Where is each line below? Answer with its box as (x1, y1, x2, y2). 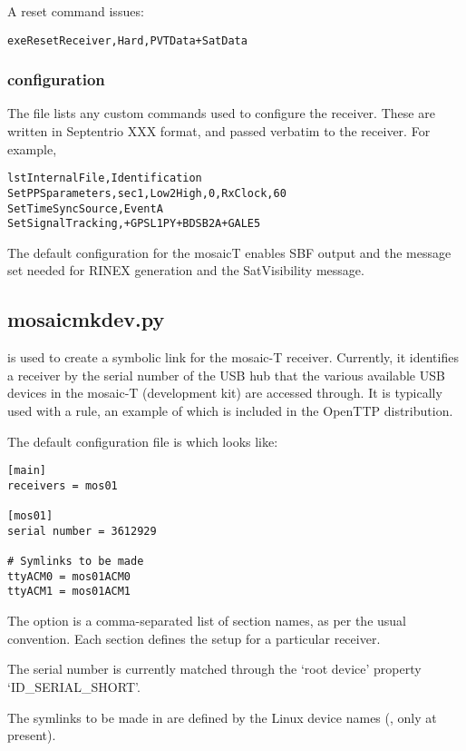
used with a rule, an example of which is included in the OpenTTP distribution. (7, 401, 453, 420)
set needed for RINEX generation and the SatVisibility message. (7, 261, 364, 280)
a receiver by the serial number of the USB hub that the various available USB (7, 365, 445, 384)
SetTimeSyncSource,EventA (7, 202, 163, 215)
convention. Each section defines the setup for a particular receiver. (7, 628, 381, 647)
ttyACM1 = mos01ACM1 (7, 585, 131, 598)
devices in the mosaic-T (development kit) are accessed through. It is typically (7, 383, 442, 402)
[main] (7, 464, 46, 478)
